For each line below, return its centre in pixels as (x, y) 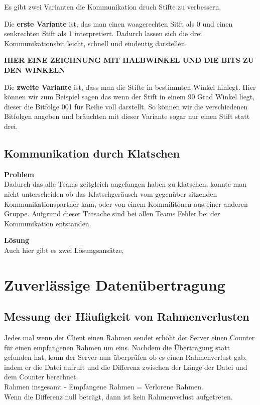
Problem (19, 174)
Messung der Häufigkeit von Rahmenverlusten (127, 316)
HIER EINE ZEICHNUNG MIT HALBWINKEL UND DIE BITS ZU (129, 60)
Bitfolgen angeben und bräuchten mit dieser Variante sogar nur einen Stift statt (127, 116)
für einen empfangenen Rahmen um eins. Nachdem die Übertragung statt (117, 347)
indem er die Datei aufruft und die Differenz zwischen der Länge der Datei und (126, 367)
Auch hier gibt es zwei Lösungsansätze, (64, 250)
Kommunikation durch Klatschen (92, 153)
